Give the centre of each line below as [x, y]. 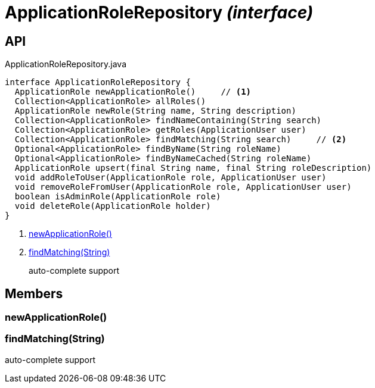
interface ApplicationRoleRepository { [98, 82]
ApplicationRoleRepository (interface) [159, 12]
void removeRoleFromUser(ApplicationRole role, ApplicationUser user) [183, 187]
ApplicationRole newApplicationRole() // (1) [133, 92]
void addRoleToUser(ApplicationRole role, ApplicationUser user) [171, 178]
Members [34, 293]
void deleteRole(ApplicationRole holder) [113, 206]
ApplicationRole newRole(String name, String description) [155, 111]
